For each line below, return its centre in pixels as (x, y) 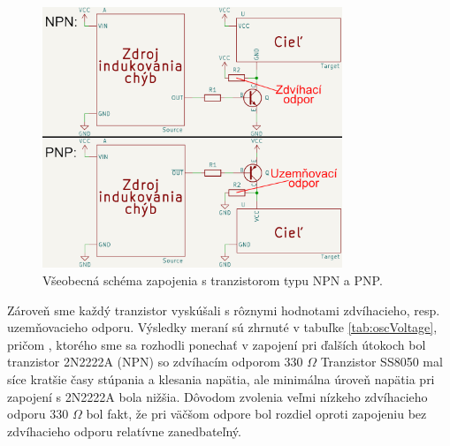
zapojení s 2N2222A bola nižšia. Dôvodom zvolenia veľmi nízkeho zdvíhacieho (217, 396)
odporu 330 (38, 414)
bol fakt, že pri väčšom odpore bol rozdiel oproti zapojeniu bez (256, 414)
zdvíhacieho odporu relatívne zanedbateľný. (124, 431)
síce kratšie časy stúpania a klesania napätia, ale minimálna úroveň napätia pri (221, 379)
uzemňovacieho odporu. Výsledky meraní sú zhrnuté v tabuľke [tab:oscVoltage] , (222, 327)
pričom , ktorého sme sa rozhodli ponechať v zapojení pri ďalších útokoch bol (217, 344)
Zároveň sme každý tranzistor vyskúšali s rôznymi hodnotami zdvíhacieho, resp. (224, 310)
